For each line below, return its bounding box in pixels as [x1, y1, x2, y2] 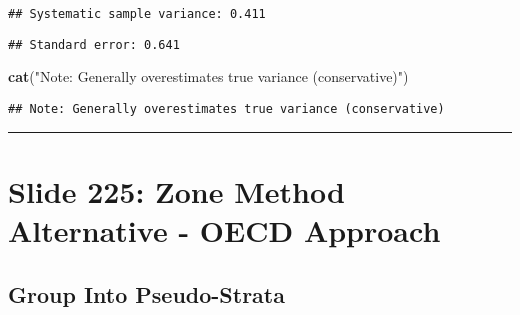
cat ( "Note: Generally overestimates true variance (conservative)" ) [8, 66, 409, 87]
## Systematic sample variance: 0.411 [8, 7, 266, 21]
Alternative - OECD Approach [8, 209, 441, 250]
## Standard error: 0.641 [8, 37, 180, 52]
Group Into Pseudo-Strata [8, 278, 285, 309]
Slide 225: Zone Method [8, 170, 345, 211]
